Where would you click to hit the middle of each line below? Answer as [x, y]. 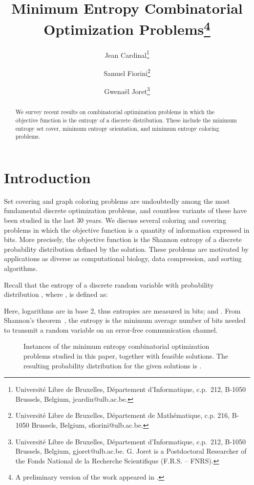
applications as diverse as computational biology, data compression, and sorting [123, 258]
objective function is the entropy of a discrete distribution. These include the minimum [126, 120]
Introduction [47, 177]
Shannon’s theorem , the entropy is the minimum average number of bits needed [125, 320]
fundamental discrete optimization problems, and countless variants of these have [126, 210]
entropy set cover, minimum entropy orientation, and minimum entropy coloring [117, 128]
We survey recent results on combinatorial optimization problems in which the [115, 112]
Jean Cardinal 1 [127, 54]
